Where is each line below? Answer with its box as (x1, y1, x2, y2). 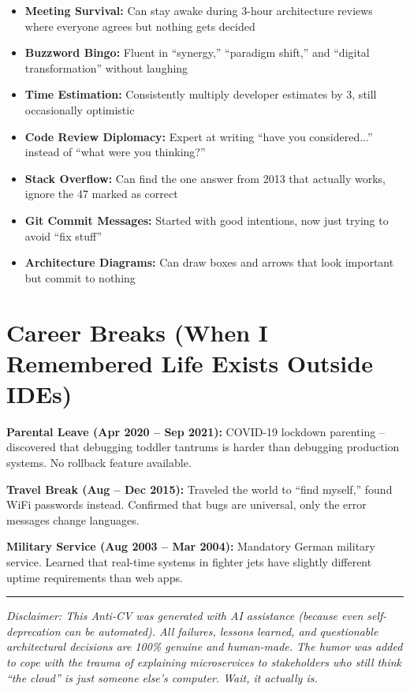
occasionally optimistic (24, 101, 135, 118)
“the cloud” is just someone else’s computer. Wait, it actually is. (6, 669, 318, 685)
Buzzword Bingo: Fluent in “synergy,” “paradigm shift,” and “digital (24, 44, 370, 61)
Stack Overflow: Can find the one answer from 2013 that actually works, (24, 170, 386, 186)
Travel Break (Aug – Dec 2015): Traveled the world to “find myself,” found (6, 480, 393, 497)
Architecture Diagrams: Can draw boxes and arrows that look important (24, 254, 394, 271)
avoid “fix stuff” (24, 227, 102, 244)
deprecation (6, 622, 61, 639)
